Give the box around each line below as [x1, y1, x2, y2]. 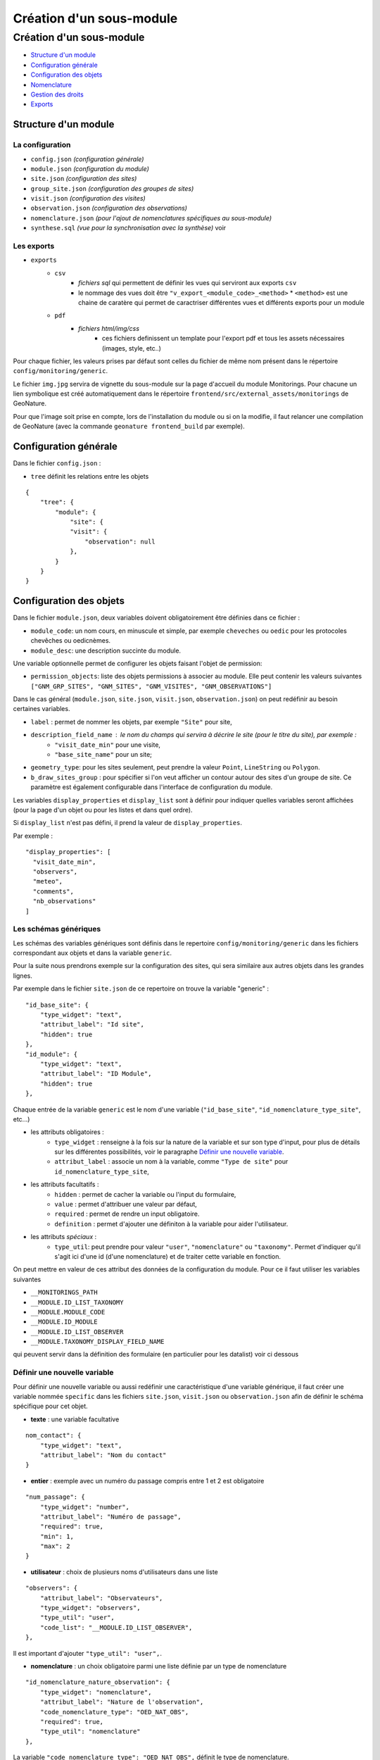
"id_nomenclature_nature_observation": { [25, 1678, 170, 1686]
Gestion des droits [30, 90, 84, 99]
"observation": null [84, 537, 156, 546]
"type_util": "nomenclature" [39, 1728, 141, 1735]
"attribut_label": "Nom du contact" [39, 1451, 167, 1459]
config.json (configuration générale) [30, 155, 144, 163]
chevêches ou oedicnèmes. [30, 636, 111, 645]
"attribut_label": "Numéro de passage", [39, 1512, 182, 1521]
